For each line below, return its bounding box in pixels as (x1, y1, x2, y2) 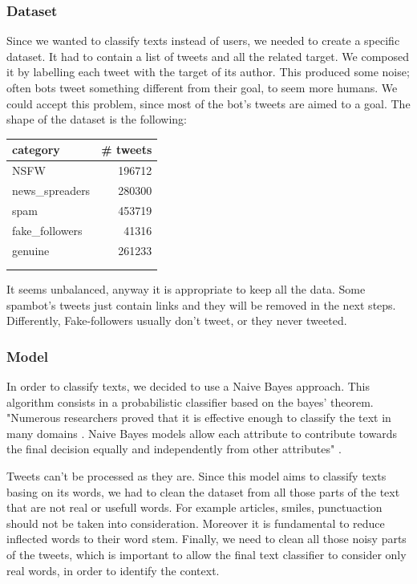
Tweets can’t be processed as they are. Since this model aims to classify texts (6, 468, 387, 485)
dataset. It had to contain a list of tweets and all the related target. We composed (6, 47, 410, 64)
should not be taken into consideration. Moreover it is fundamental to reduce (6, 514, 385, 531)
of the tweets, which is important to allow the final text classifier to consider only (6, 546, 407, 563)
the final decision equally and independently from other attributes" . (6, 440, 342, 457)
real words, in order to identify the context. (6, 562, 220, 578)
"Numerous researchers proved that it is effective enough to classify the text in (6, 409, 391, 426)
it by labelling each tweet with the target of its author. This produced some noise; (6, 63, 410, 80)
